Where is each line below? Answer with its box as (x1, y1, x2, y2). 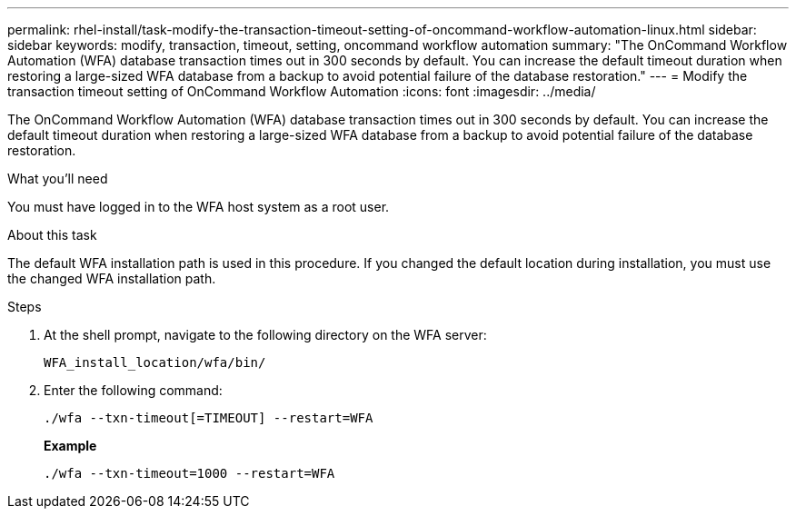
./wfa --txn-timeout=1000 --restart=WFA (44, 466, 335, 481)
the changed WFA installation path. (7, 271, 216, 286)
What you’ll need (7, 171, 108, 186)
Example (44, 438, 97, 453)
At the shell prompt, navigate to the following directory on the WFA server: (44, 327, 487, 342)
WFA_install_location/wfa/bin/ (44, 355, 266, 370)
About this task (7, 227, 97, 243)
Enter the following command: (44, 382, 223, 398)
